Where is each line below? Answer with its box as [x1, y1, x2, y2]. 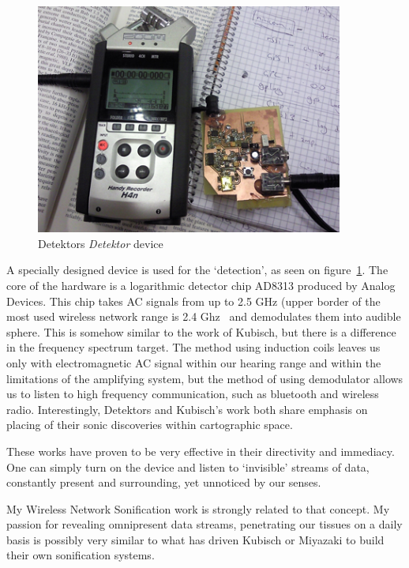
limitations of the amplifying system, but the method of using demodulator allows [6, 370, 403, 386]
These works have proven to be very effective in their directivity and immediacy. [6, 442, 395, 459]
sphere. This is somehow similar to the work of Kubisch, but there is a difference [6, 323, 396, 340]
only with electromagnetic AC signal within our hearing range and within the [6, 354, 381, 371]
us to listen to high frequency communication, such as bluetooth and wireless [6, 386, 379, 402]
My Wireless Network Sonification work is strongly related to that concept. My [6, 500, 390, 517]
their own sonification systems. [6, 547, 155, 563]
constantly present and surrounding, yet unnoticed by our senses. [6, 474, 321, 491]
